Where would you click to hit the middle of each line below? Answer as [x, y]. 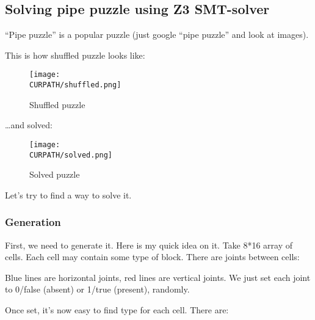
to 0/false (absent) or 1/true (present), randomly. [97, 289]
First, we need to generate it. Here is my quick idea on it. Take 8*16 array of [149, 245]
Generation [33, 222]
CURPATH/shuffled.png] [75, 85]
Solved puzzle [55, 174]
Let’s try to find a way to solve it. [68, 195]
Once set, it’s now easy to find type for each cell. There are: [117, 309]
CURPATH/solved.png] [71, 155]
